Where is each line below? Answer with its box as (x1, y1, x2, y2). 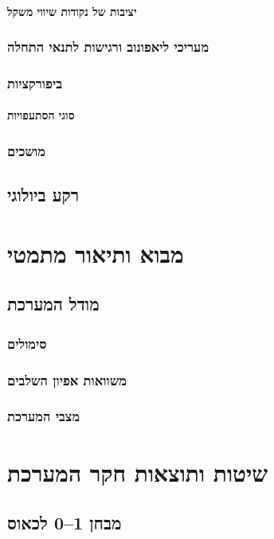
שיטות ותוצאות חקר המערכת (7, 455, 268, 488)
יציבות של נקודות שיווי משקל (7, 2, 137, 19)
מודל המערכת (7, 291, 100, 316)
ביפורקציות (7, 72, 63, 92)
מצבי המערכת (7, 406, 80, 426)
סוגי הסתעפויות (7, 107, 75, 123)
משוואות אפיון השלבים (7, 369, 127, 389)
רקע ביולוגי (7, 182, 80, 207)
